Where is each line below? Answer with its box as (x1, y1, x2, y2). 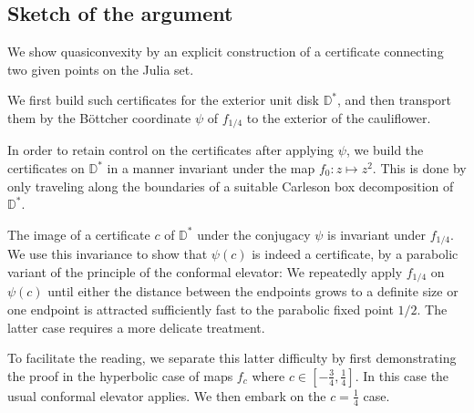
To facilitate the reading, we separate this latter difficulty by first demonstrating (7, 348, 457, 367)
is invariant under (327, 224, 426, 243)
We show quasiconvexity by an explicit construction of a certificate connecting (7, 42, 444, 61)
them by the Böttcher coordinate (7, 108, 191, 127)
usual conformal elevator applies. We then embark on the (7, 386, 326, 405)
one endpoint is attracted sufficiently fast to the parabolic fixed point (7, 299, 394, 318)
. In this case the (355, 366, 449, 385)
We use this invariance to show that (7, 244, 208, 263)
